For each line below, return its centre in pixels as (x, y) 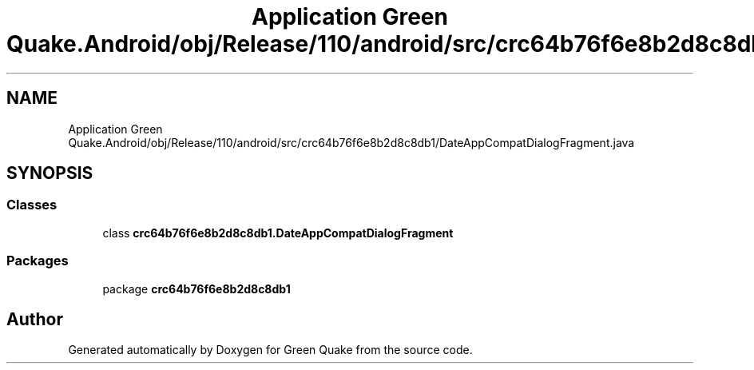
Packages (38, 261)
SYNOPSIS (50, 173)
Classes (32, 205)
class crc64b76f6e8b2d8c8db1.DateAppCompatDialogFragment (278, 233)
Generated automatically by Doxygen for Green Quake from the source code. (270, 350)
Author (35, 319)
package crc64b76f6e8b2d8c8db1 (196, 288)
